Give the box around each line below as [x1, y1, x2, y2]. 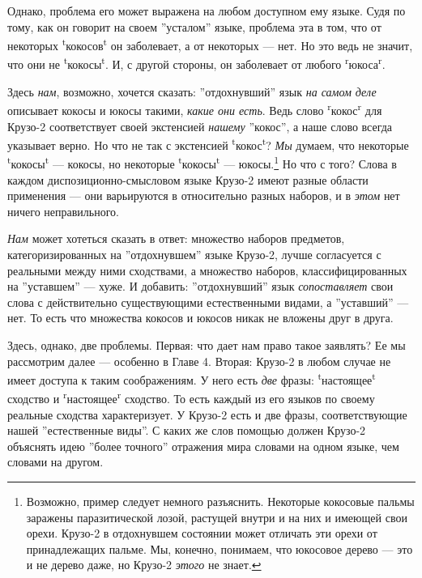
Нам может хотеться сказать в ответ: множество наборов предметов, [7, 230, 345, 247]
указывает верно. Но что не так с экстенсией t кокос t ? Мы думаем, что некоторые [7, 134, 409, 153]
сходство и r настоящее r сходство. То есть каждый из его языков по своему [7, 388, 375, 407]
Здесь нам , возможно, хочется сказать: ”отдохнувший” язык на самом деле [7, 83, 377, 100]
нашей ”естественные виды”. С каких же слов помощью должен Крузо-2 [7, 422, 366, 439]
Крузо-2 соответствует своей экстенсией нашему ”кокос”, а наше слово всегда [7, 117, 393, 134]
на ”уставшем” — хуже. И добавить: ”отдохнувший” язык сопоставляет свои [7, 278, 394, 295]
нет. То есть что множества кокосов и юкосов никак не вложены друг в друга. [7, 309, 394, 326]
